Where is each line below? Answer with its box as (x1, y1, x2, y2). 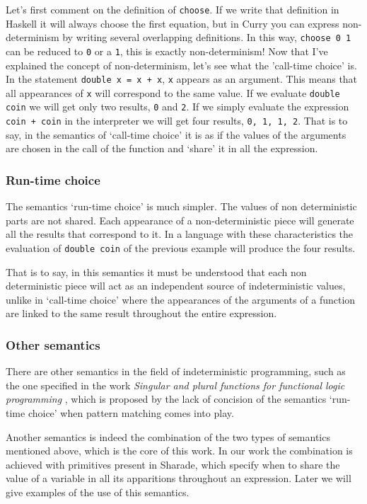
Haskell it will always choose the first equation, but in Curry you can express (6, 16, 339, 30)
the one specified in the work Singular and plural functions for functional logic (6, 377, 345, 392)
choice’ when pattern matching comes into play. (28, 406, 234, 420)
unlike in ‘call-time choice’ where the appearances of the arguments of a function (6, 292, 356, 307)
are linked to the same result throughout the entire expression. (6, 306, 277, 321)
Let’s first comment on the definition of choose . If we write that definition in (6, 2, 339, 16)
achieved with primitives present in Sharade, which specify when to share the (6, 457, 340, 471)
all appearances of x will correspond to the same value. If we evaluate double (6, 85, 340, 100)
